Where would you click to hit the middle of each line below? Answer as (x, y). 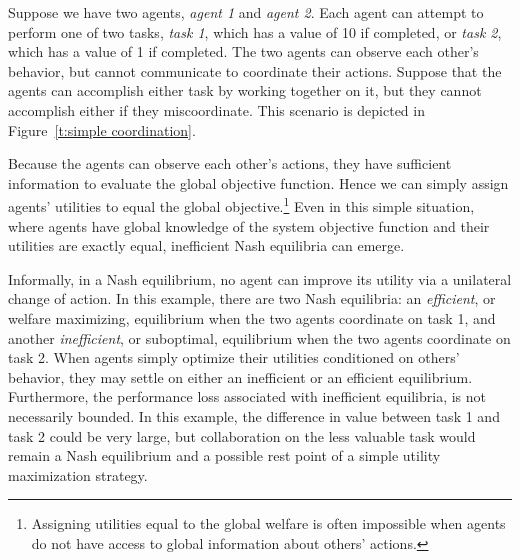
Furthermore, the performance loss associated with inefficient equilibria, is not (247, 396)
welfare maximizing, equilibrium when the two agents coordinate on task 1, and (252, 317)
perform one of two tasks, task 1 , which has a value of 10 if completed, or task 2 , (255, 31)
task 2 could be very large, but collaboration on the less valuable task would (242, 435)
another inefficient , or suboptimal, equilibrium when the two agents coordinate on (259, 337)
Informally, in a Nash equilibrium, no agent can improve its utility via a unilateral (260, 278)
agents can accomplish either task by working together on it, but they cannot (245, 90)
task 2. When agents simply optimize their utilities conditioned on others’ (234, 357)
